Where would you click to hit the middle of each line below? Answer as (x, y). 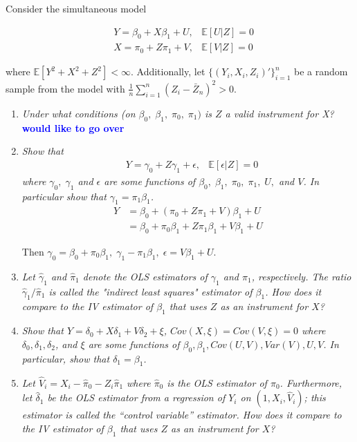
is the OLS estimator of (217, 382)
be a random (321, 71)
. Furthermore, (311, 382)
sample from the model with (65, 88)
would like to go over (73, 127)
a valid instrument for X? (280, 113)
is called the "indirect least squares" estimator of (150, 291)
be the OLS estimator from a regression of (136, 397)
